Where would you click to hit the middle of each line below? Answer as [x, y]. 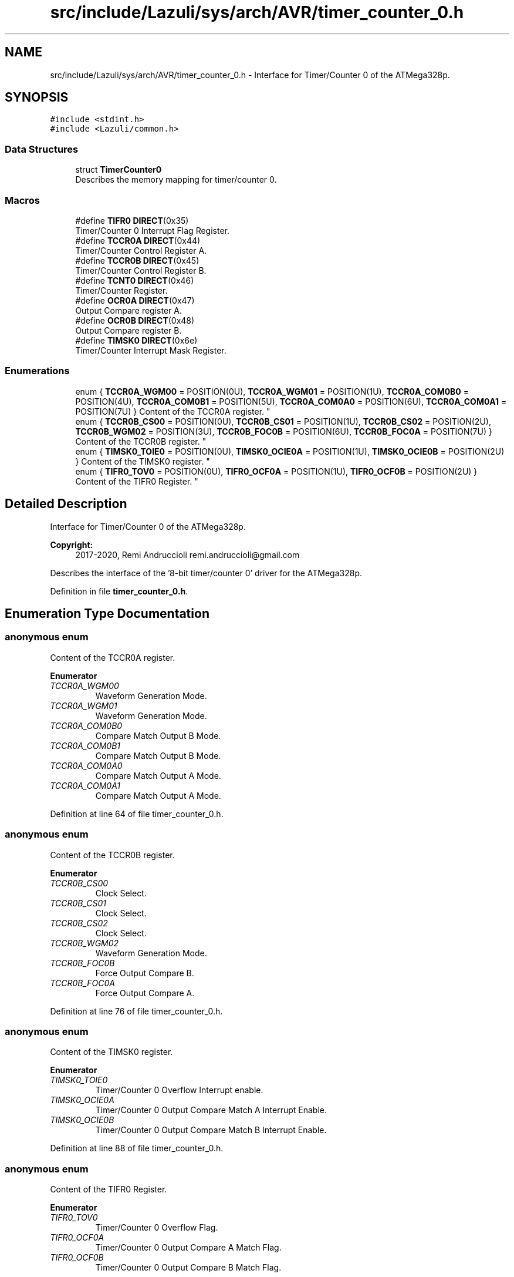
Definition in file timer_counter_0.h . [119, 591]
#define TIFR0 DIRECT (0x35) [132, 220]
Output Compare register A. [128, 310]
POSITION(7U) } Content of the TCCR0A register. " [173, 411]
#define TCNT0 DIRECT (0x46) [135, 280]
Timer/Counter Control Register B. [141, 270]
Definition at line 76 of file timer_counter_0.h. [136, 1011]
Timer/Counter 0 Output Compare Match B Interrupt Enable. [211, 1130]
